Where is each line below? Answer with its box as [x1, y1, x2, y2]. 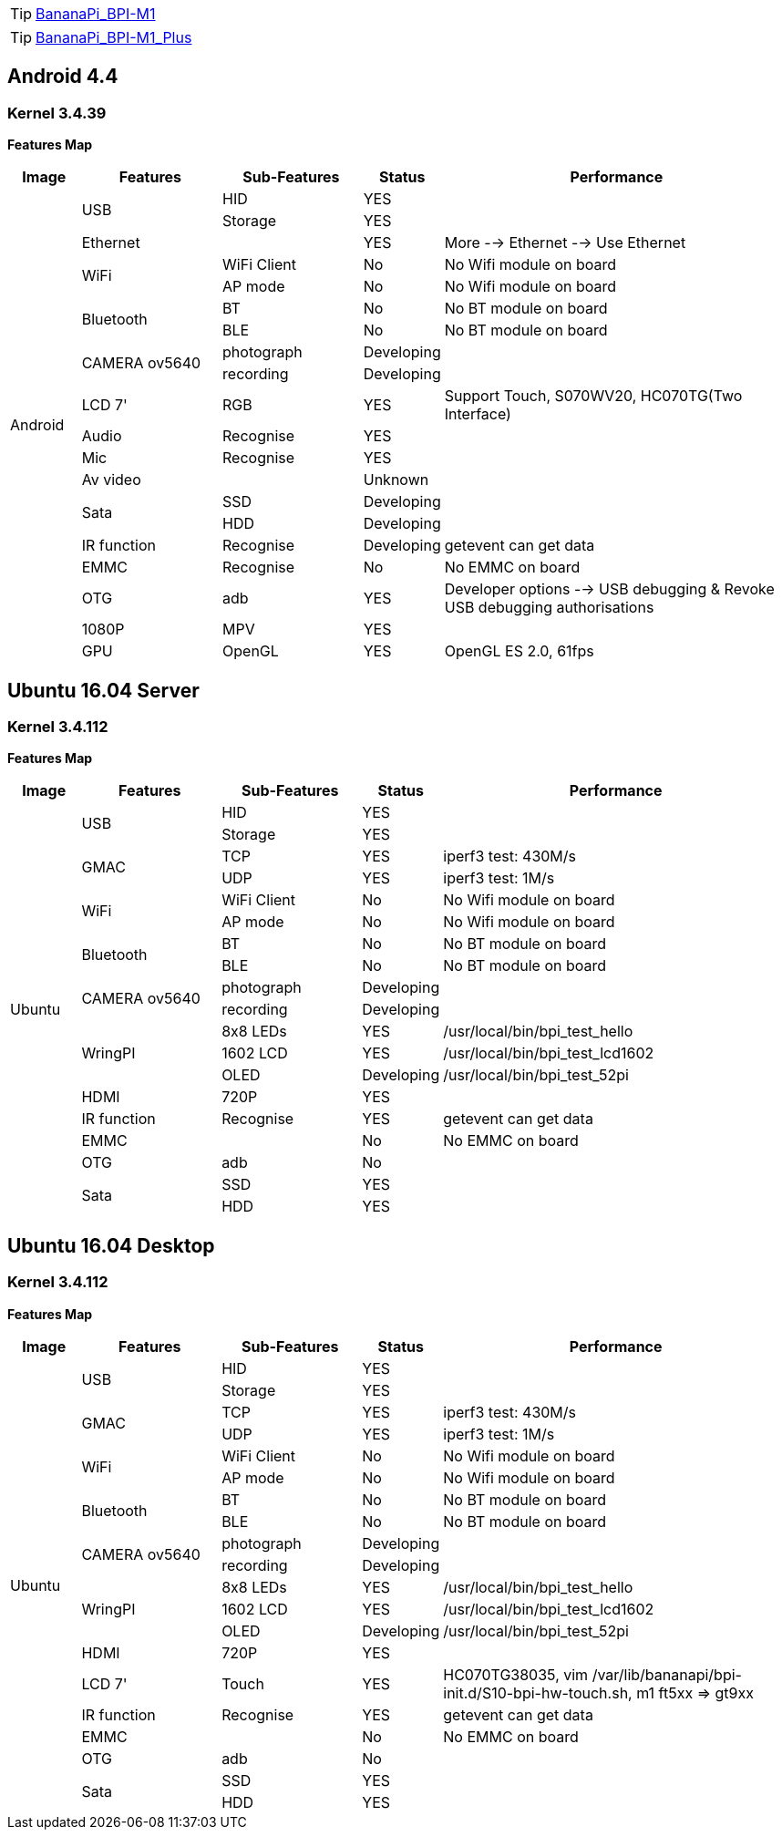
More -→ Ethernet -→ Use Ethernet [444, 233, 686, 253]
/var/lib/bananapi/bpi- [592, 1665, 742, 1684]
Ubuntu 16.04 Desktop [7, 1233, 215, 1257]
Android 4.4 [7, 65, 118, 88]
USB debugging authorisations [444, 598, 654, 617]
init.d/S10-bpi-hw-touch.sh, [443, 1683, 633, 1702]
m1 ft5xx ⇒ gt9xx [636, 1683, 754, 1702]
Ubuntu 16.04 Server [7, 678, 200, 702]
